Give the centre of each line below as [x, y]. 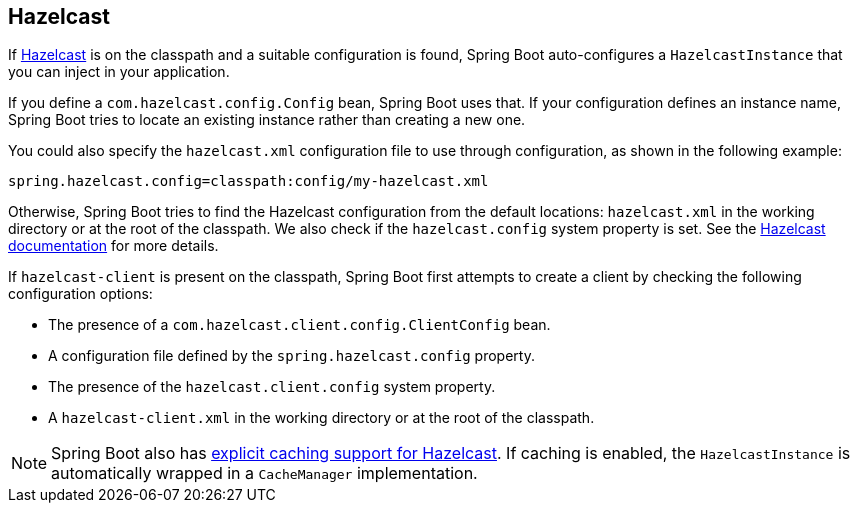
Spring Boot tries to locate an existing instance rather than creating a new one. [267, 120]
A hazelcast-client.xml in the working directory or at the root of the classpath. [321, 418]
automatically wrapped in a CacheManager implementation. [264, 473]
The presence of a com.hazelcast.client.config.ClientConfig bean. [299, 325]
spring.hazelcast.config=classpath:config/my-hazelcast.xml [248, 181]
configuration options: [80, 294]
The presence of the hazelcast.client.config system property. [272, 387]
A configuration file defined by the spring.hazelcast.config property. [291, 356]
